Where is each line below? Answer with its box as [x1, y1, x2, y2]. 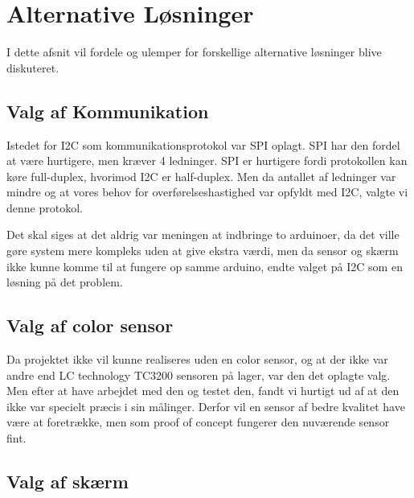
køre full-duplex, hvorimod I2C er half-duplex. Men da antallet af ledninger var [6, 167, 396, 184]
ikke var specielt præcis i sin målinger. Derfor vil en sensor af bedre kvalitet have [6, 397, 405, 414]
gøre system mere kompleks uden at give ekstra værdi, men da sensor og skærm [6, 242, 399, 259]
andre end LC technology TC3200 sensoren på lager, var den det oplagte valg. [6, 366, 391, 383]
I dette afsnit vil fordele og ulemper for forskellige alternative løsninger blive [6, 43, 382, 60]
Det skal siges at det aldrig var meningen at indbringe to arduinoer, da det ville [6, 226, 400, 243]
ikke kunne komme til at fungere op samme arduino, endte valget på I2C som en [6, 257, 403, 274]
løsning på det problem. [6, 274, 123, 290]
